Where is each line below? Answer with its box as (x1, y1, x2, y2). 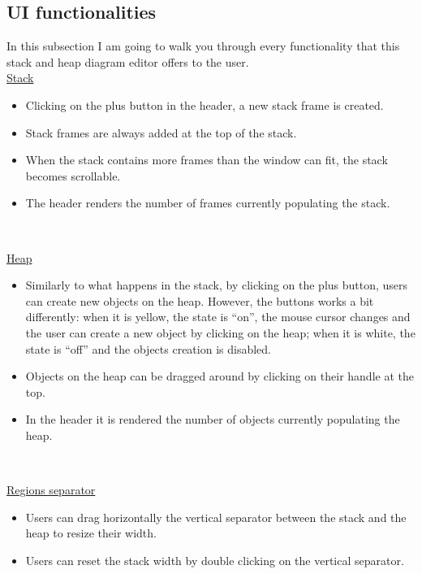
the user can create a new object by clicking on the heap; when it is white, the (25, 324, 416, 341)
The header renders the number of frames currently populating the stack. (25, 194, 390, 211)
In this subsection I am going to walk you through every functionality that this (6, 37, 400, 54)
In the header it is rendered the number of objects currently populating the (25, 411, 400, 428)
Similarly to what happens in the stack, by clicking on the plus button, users (25, 276, 408, 294)
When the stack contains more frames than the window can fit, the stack (25, 151, 388, 168)
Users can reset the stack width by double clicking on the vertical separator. (25, 551, 404, 568)
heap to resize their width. (25, 524, 157, 541)
